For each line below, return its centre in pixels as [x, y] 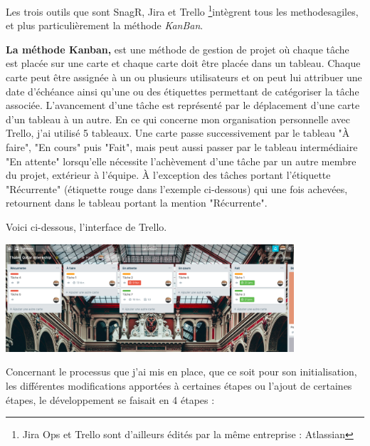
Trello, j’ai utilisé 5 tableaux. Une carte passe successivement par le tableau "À [178, 133]
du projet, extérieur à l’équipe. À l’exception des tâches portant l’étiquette [168, 175]
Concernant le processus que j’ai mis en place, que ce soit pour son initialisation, [181, 372]
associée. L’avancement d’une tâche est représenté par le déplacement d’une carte [183, 105]
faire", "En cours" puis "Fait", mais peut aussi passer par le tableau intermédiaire [182, 147]
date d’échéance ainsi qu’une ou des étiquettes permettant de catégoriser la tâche [183, 91]
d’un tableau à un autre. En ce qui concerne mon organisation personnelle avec [178, 119]
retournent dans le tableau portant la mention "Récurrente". [137, 203]
